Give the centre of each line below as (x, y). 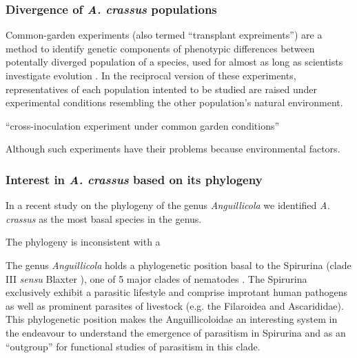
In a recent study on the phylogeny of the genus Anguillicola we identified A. (168, 205)
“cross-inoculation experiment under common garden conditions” (143, 125)
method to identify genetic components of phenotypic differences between (160, 48)
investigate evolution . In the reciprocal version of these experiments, (151, 75)
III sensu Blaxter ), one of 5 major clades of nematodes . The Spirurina (156, 278)
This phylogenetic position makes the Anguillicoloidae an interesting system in (172, 319)
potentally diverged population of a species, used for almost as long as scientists (174, 62)
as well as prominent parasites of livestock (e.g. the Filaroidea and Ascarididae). (175, 305)
